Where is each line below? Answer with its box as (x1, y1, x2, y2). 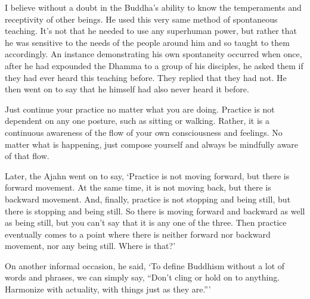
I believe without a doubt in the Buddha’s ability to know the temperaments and (5, 1, 302, 13)
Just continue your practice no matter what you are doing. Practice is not (5, 102, 275, 115)
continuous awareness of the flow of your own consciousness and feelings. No (5, 126, 283, 138)
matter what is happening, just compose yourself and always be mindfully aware (5, 138, 299, 150)
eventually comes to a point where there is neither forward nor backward (5, 228, 271, 240)
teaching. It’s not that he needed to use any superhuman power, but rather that (5, 24, 297, 37)
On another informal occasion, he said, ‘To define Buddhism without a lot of (5, 259, 285, 272)
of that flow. (5, 149, 49, 162)
